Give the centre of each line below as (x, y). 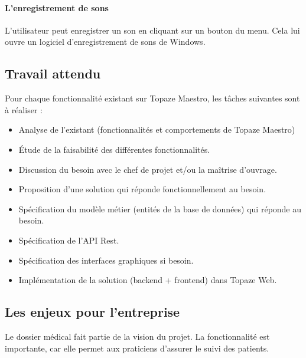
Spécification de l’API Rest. (69, 240)
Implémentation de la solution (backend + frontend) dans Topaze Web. (148, 280)
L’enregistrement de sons (57, 7)
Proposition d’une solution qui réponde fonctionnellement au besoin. (142, 189)
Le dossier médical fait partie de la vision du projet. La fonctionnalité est (137, 336)
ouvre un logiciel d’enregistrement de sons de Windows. (105, 42)
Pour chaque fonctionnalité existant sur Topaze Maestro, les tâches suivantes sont (152, 98)
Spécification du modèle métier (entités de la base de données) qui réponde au (160, 208)
